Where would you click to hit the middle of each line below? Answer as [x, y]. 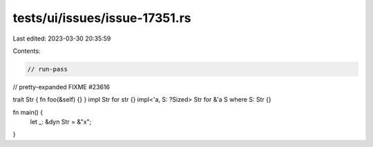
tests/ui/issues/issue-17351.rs [102, 18]
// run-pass [48, 69]
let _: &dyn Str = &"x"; [61, 122]
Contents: [27, 51]
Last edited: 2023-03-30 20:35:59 [62, 38]
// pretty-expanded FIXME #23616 [61, 87]
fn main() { [28, 112]
